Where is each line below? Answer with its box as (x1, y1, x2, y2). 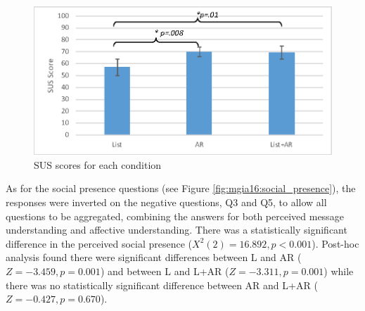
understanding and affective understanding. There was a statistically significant (6, 222, 347, 237)
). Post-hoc (312, 236, 359, 250)
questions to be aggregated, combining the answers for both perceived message (6, 208, 344, 223)
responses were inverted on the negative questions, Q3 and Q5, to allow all (6, 195, 327, 210)
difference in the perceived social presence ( (6, 236, 193, 250)
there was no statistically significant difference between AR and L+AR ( (6, 277, 318, 292)
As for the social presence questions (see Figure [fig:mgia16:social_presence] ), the (6, 181, 356, 196)
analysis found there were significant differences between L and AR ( (6, 250, 302, 265)
